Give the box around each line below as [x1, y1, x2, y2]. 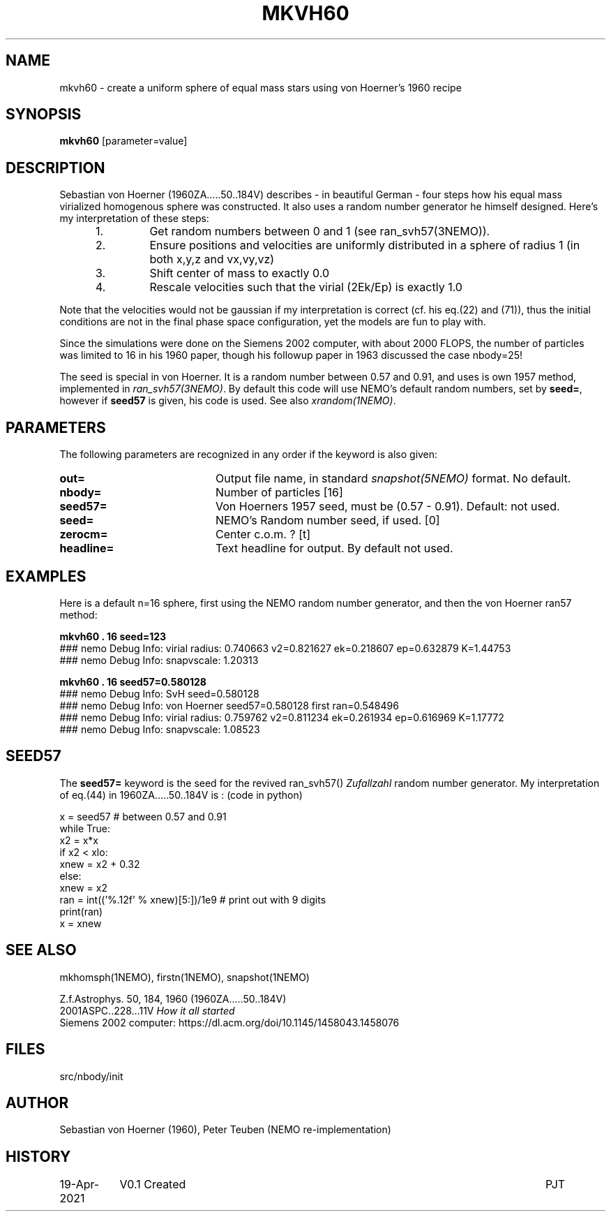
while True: [59, 822, 110, 834]
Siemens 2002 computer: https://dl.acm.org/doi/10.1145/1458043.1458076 [59, 1016, 400, 1028]
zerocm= [59, 527, 108, 542]
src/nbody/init [59, 1070, 123, 1082]
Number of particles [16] [215, 485, 343, 500]
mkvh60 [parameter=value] [59, 135, 188, 147]
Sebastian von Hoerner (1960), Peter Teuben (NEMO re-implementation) [59, 1123, 391, 1136]
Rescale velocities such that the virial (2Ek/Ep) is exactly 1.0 [149, 280, 462, 295]
